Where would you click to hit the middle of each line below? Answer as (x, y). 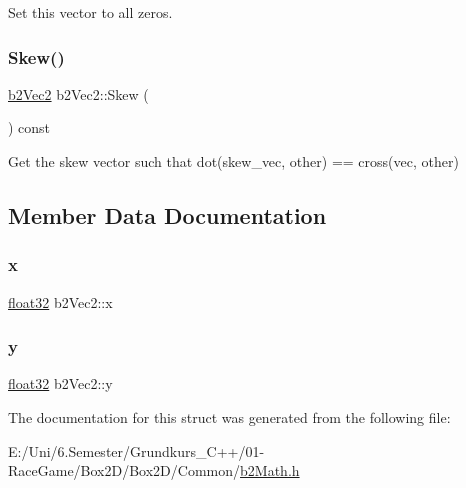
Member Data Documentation (167, 214)
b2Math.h (270, 470)
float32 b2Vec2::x (60, 301)
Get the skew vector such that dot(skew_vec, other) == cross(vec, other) (233, 161)
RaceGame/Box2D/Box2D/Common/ (124, 470)
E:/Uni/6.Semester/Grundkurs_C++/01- (136, 450)
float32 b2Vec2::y (60, 383)
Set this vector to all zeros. (90, 12)
